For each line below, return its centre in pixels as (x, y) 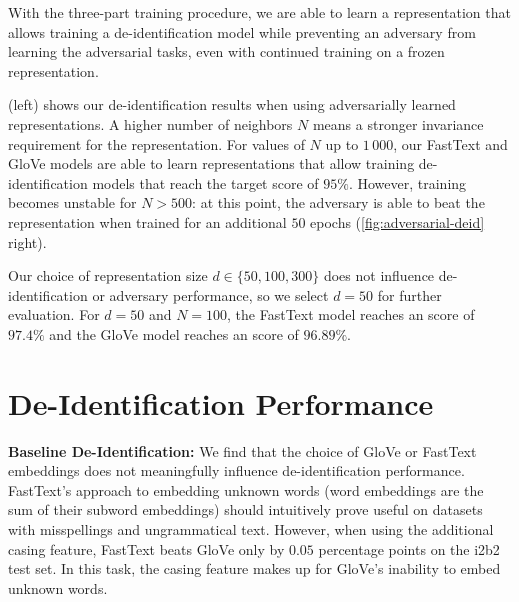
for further (409, 294)
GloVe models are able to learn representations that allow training (211, 163)
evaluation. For (54, 314)
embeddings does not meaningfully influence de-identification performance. (236, 470)
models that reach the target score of (205, 182)
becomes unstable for (72, 202)
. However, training (407, 182)
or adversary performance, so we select (210, 294)
